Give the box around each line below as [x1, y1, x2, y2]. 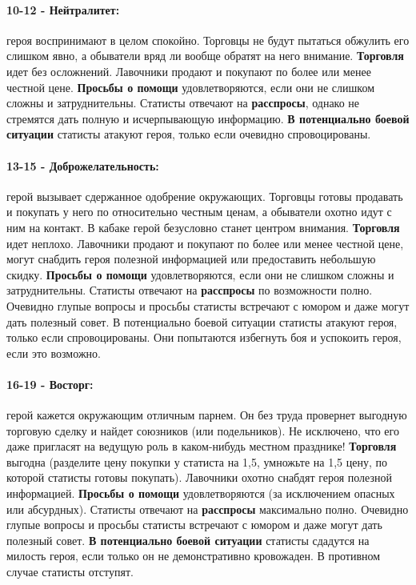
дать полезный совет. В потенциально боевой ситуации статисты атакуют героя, [6, 313, 398, 330]
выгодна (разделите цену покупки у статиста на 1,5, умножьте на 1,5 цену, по [6, 453, 387, 470]
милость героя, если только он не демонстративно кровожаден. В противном [6, 547, 381, 564]
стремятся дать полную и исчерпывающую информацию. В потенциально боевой [6, 110, 410, 126]
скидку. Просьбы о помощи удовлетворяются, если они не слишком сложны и [6, 266, 394, 282]
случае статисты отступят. [6, 563, 134, 580]
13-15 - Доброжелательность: [6, 157, 159, 174]
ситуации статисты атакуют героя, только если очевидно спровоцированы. [6, 126, 371, 142]
